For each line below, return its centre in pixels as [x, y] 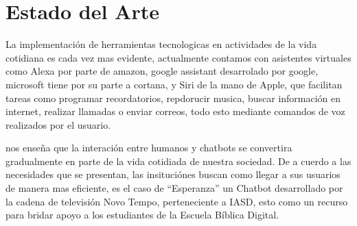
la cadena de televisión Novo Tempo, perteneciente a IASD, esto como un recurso [177, 201]
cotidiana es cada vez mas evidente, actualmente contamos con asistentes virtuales [178, 57]
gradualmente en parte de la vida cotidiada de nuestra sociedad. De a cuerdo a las [178, 161]
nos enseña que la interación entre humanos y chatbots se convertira [149, 148]
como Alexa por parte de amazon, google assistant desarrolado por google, [162, 71]
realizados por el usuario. [58, 124]
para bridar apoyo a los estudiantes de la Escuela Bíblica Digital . [142, 215]
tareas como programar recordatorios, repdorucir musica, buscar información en [173, 98]
